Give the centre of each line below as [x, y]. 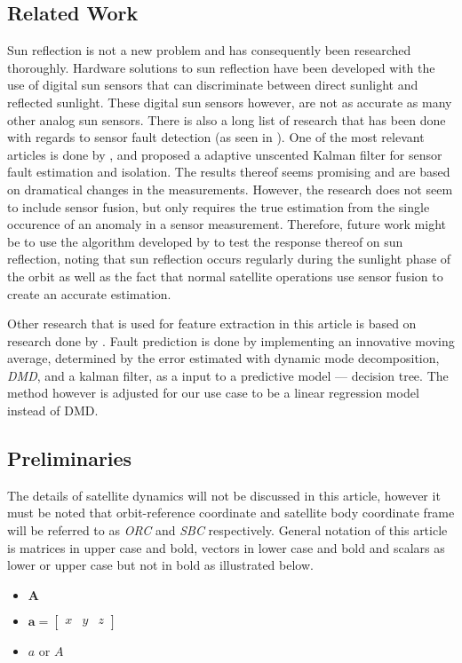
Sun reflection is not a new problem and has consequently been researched [209, 50]
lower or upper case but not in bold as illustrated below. [160, 565]
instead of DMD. [53, 410]
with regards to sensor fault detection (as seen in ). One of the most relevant [216, 137]
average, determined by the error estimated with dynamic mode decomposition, [223, 358]
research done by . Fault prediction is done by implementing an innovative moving [231, 340]
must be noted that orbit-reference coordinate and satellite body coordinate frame [231, 513]
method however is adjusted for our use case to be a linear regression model [213, 393]
